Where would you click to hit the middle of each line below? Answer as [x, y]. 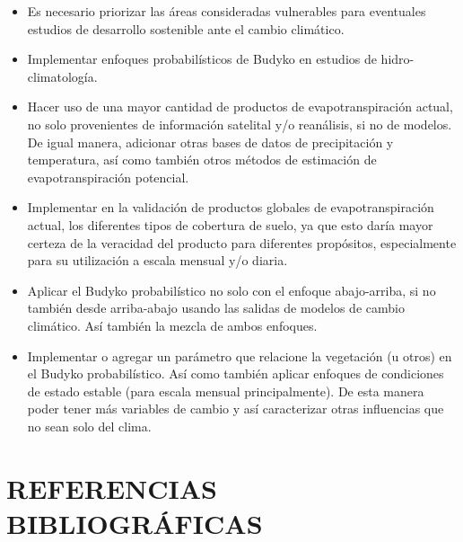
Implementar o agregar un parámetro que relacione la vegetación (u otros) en [240, 355]
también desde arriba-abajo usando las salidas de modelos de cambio [216, 308]
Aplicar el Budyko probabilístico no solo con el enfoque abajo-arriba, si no [231, 290]
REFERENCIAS [112, 488]
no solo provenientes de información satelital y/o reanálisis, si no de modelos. [240, 124]
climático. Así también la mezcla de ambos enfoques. [172, 325]
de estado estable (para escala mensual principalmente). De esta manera [226, 391]
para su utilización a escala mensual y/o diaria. [157, 260]
